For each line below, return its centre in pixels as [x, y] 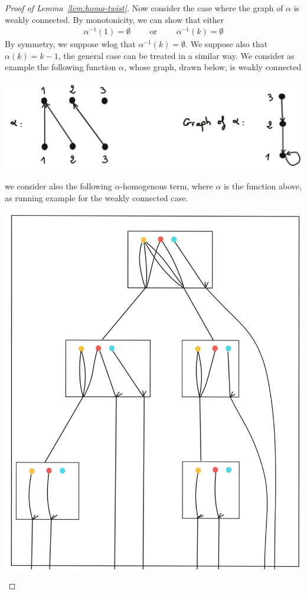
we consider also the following [58, 186]
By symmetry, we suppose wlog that [70, 44]
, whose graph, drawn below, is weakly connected [213, 67]
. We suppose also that [227, 44]
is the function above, [262, 186]
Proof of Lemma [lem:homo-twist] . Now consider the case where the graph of [144, 8]
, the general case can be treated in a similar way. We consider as [176, 55]
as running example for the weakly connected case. [97, 197]
